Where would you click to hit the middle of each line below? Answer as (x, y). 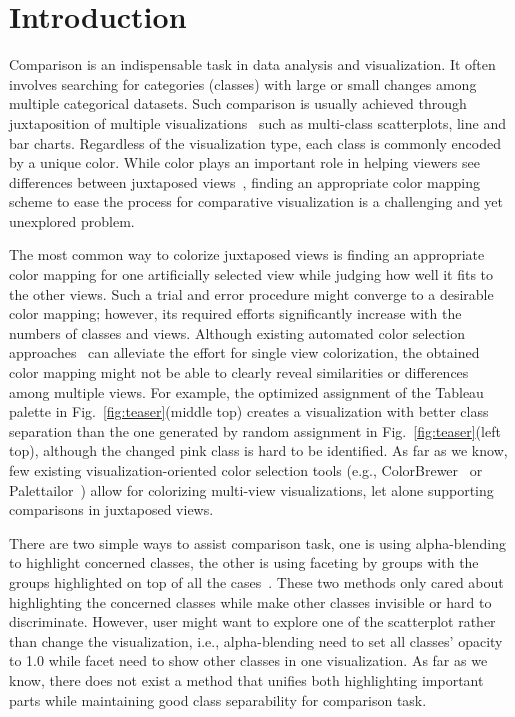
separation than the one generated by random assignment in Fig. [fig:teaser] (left (255, 430)
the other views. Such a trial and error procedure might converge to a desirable (251, 293)
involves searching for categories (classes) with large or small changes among (243, 83)
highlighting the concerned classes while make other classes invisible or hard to (250, 601)
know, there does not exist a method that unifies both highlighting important (246, 679)
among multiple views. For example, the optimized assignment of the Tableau (246, 391)
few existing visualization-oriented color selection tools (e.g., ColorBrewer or (246, 470)
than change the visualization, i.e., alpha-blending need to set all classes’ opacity (256, 640)
